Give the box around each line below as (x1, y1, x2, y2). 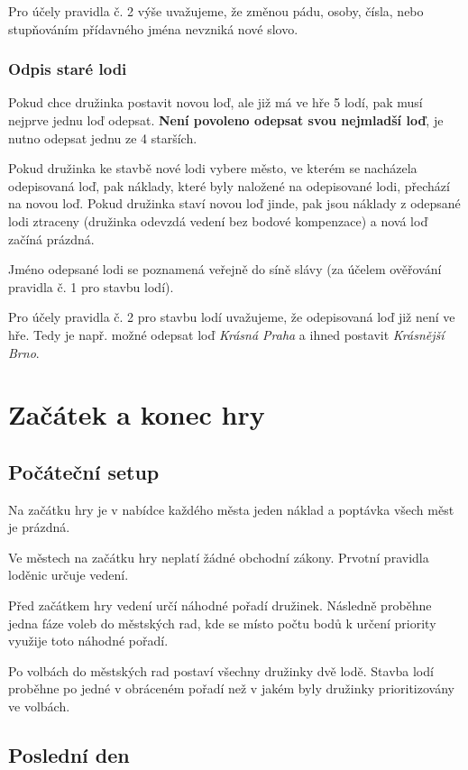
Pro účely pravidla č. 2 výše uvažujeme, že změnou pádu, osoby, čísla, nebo (8, 2, 424, 20)
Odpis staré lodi (8, 58, 127, 80)
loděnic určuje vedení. (8, 565, 129, 584)
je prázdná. (8, 518, 70, 536)
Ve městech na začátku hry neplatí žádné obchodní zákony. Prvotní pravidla (8, 547, 429, 566)
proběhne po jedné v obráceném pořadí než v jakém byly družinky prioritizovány (8, 679, 454, 698)
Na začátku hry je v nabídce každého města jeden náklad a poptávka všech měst (8, 500, 454, 518)
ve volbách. (8, 697, 70, 716)
